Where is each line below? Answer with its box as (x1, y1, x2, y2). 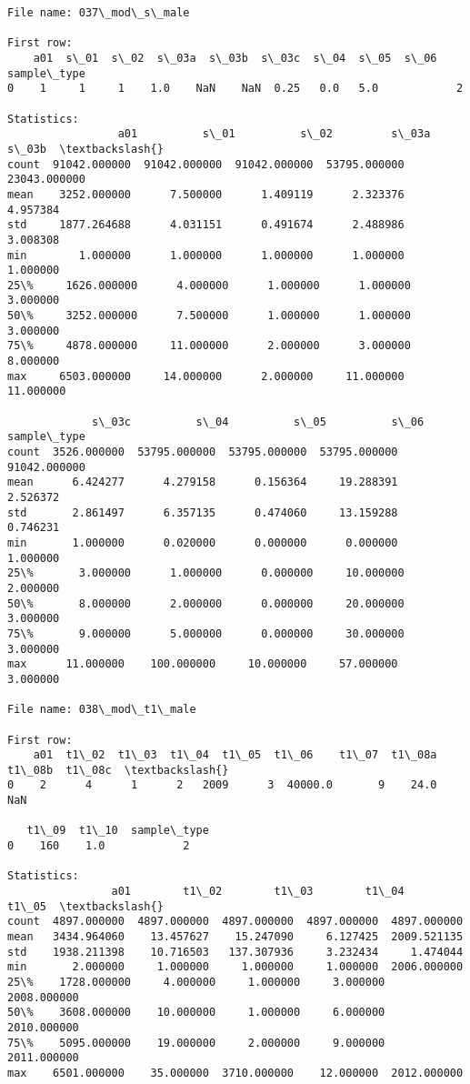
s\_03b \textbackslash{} (7, 142, 164, 156)
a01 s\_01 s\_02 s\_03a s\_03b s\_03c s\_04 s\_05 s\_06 (33, 51, 437, 65)
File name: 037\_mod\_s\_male (7, 6, 190, 19)
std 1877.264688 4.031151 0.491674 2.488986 (7, 218, 405, 232)
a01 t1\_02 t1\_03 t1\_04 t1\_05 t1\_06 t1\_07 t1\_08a (33, 748, 437, 762)
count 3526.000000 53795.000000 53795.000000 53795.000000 (7, 446, 398, 459)
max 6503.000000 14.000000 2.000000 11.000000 (7, 369, 405, 383)
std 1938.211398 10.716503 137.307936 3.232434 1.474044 (7, 945, 464, 959)
